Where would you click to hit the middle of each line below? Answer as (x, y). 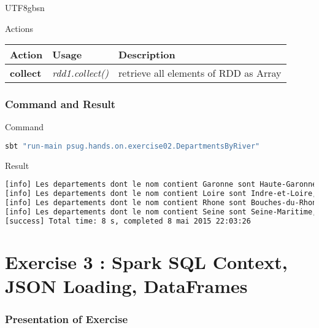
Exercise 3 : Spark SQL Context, (146, 262)
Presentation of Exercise (67, 319)
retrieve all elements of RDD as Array (200, 73)
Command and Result (60, 104)
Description (147, 55)
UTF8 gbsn (25, 7)
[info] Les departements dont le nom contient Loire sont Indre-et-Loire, (161, 194)
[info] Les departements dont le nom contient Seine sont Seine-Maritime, (161, 212)
